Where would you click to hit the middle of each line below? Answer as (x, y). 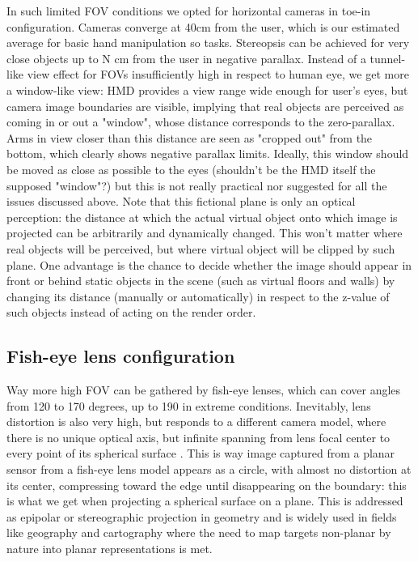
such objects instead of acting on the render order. (131, 312)
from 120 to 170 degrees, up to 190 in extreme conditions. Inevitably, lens (189, 405)
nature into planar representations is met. (110, 549)
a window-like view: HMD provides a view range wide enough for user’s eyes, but (207, 89)
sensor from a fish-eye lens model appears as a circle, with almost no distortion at (209, 469)
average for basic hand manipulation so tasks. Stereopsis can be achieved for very (208, 43)
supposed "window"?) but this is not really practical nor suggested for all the (197, 185)
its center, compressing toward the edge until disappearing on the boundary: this (207, 485)
